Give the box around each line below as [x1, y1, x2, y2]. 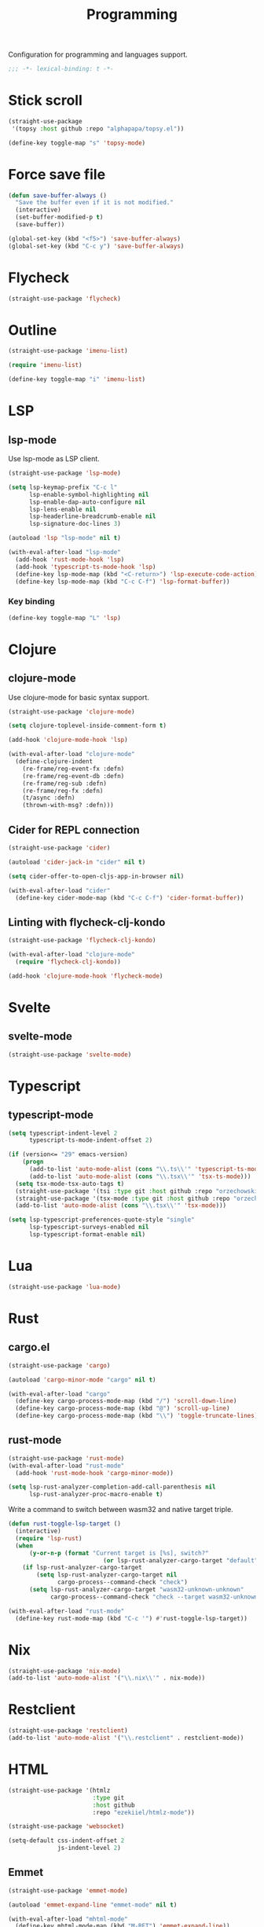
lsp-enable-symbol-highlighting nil [28, 490, 149, 498]
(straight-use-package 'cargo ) [8, 1361, 111, 1369]
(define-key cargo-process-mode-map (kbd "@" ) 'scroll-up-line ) [15, 1404, 230, 1412]
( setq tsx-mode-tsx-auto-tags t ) [15, 1180, 125, 1187]
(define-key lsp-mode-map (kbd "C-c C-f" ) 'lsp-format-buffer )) [15, 578, 230, 585]
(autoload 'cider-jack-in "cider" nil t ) [8, 858, 146, 866]
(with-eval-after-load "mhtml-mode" [8, 1915, 128, 1923]
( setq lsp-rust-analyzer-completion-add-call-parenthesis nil [8, 1483, 216, 1491]
